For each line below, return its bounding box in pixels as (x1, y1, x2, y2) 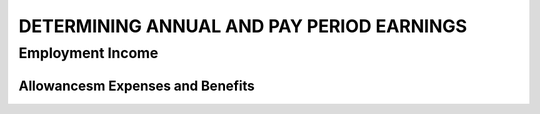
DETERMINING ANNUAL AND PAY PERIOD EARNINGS (18, 15, 468, 37)
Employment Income (18, 44, 159, 62)
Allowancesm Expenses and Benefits (18, 77, 255, 94)
